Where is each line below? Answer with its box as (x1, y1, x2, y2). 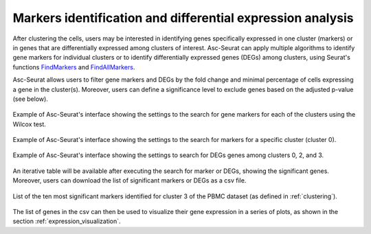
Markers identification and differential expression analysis (12, 10, 354, 25)
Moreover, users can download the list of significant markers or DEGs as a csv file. (12, 176, 247, 185)
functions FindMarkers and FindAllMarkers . (12, 62, 135, 71)
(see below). (12, 95, 48, 103)
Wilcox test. (12, 120, 46, 128)
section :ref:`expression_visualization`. (12, 217, 121, 226)
